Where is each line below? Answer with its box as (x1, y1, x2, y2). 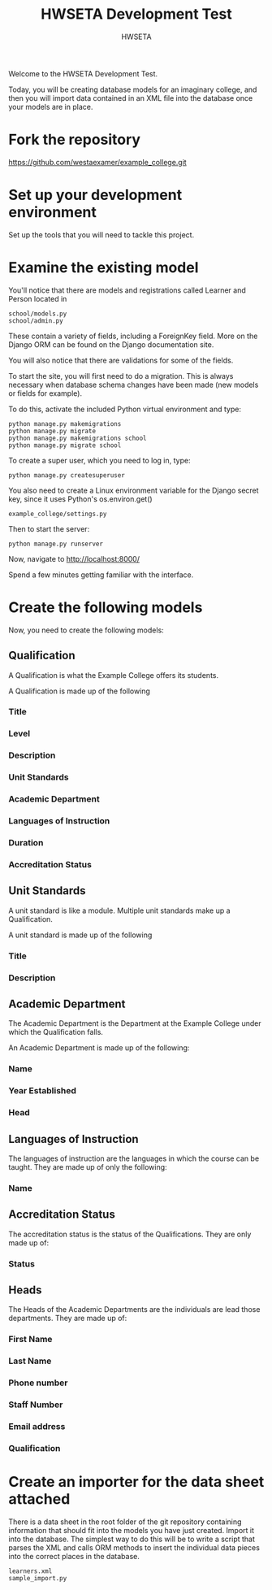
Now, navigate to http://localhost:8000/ (8, 554, 140, 563)
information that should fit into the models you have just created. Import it (8, 1525, 254, 1535)
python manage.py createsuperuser (8, 471, 126, 480)
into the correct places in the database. (8, 1551, 140, 1561)
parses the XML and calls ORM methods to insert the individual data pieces (8, 1542, 260, 1553)
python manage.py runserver (8, 540, 104, 548)
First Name (8, 1334, 53, 1345)
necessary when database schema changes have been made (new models (8, 380, 259, 389)
